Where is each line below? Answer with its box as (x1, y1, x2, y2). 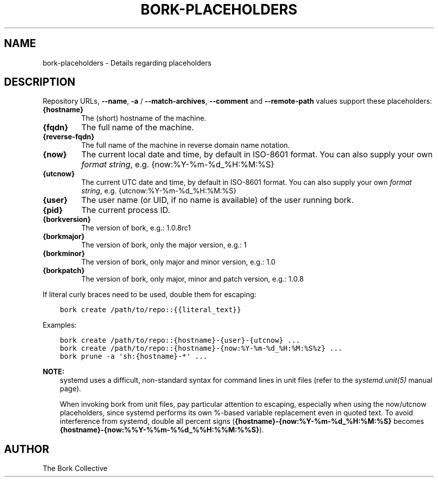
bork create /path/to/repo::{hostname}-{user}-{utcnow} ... (59, 336, 300, 345)
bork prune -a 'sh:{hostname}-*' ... (59, 352, 207, 361)
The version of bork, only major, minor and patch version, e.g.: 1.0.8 (81, 275, 304, 284)
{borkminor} (42, 249, 85, 258)
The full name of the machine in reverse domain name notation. (81, 141, 290, 150)
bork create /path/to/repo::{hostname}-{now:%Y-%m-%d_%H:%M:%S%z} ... (59, 344, 342, 353)
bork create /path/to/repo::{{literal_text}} (59, 306, 241, 314)
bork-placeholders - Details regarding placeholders (42, 58, 211, 67)
